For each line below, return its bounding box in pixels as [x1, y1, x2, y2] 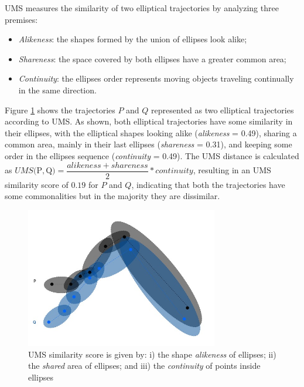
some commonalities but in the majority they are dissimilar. [5, 190, 220, 202]
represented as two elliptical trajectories [151, 103, 294, 116]
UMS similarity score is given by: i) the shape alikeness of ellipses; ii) [28, 348, 276, 360]
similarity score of [5, 178, 69, 190]
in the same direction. [18, 83, 97, 96]
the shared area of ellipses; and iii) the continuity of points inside [28, 359, 261, 372]
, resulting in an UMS [193, 164, 271, 176]
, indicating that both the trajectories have [131, 178, 285, 190]
